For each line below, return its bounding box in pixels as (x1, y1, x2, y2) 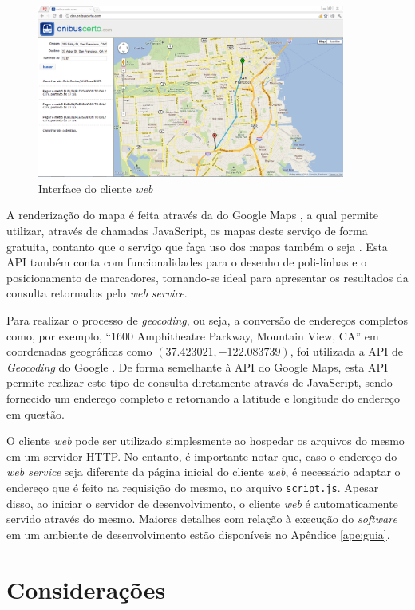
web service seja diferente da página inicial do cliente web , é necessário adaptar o (6, 463, 401, 480)
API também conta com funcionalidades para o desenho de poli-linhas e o (6, 254, 367, 270)
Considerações (6, 573, 166, 605)
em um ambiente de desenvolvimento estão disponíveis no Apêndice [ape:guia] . (6, 525, 390, 542)
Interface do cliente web (38, 179, 153, 196)
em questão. (6, 405, 65, 422)
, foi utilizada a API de (290, 343, 404, 360)
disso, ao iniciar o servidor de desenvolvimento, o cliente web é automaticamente (6, 494, 398, 511)
